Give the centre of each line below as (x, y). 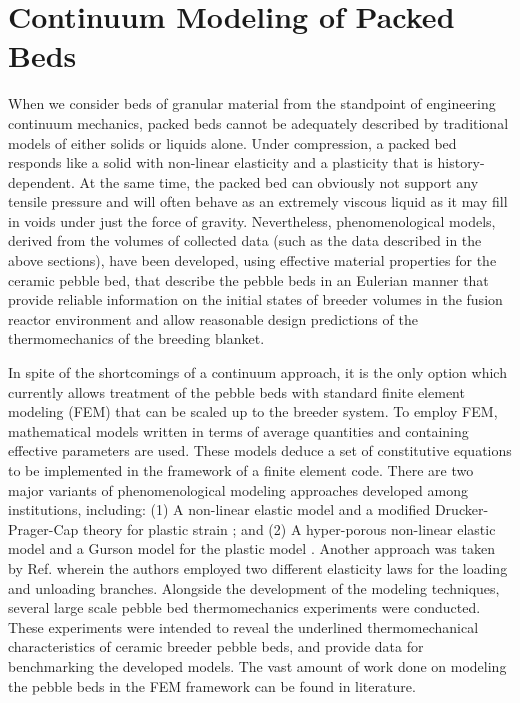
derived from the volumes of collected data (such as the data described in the (245, 240)
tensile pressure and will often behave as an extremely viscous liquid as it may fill (258, 201)
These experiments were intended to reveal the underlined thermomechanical (243, 626)
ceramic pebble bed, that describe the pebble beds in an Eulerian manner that (248, 279)
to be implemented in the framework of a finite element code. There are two (241, 470)
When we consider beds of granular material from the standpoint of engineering (252, 103)
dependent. (41, 181)
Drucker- (461, 509)
